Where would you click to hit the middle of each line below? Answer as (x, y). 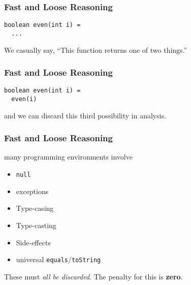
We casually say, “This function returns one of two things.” (96, 50)
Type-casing (35, 208)
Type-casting (36, 225)
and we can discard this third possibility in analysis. (85, 115)
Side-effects (33, 242)
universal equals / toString (58, 259)
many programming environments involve (68, 157)
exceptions (32, 191)
